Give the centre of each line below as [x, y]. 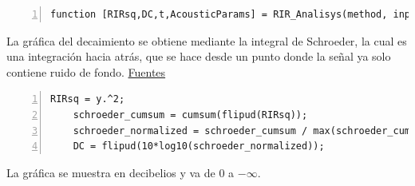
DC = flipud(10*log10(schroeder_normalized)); [199, 146]
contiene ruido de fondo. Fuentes [86, 71]
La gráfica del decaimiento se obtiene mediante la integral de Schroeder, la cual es [207, 40]
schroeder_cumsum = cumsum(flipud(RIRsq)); [190, 115]
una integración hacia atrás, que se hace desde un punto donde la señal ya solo [199, 56]
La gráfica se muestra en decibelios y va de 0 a [121, 172]
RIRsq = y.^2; [88, 99]
